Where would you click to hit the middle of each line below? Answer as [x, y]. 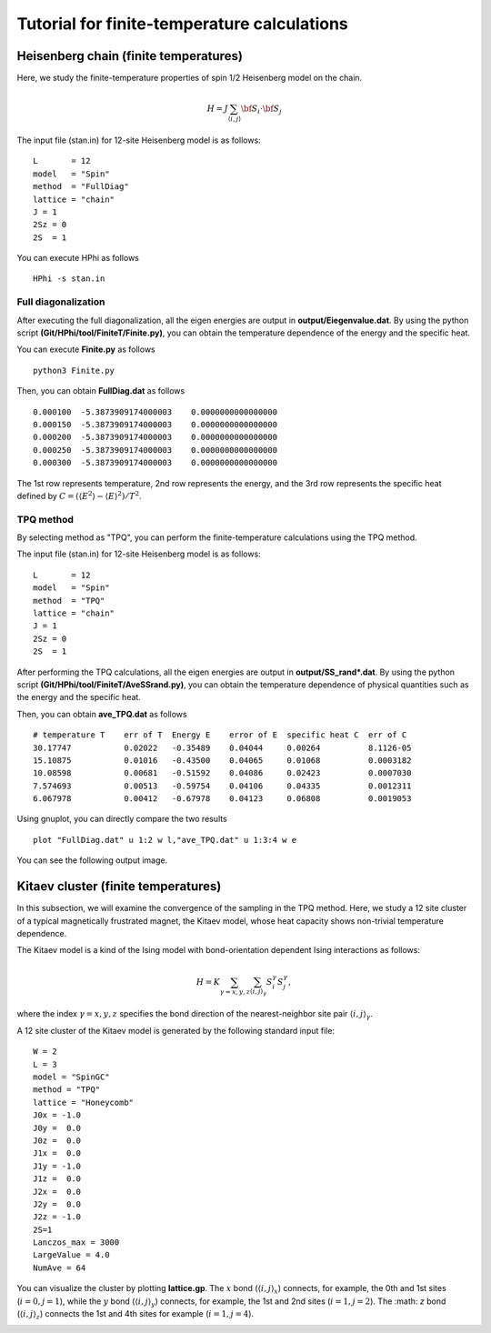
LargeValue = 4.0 [71, 1255]
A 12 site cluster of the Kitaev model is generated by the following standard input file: [176, 1030]
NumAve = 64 [60, 1268]
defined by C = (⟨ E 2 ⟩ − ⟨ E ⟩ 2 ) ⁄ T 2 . [79, 495]
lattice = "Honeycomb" [84, 1102]
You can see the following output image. [92, 860]
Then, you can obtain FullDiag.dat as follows [101, 391]
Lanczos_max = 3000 [76, 1243]
